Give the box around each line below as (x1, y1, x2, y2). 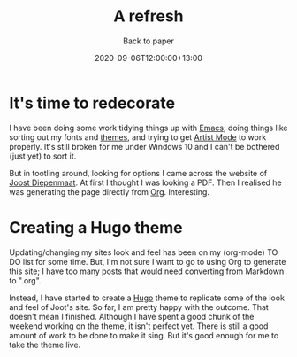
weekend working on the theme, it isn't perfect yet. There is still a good (9, 321, 269, 331)
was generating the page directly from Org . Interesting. (9, 186, 210, 197)
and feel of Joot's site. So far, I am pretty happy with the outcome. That (9, 301, 270, 312)
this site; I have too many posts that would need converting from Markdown (9, 266, 285, 276)
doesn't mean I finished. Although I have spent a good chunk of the (9, 311, 255, 322)
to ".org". (9, 275, 42, 285)
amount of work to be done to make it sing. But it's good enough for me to (9, 330, 279, 340)
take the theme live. (9, 339, 81, 350)
